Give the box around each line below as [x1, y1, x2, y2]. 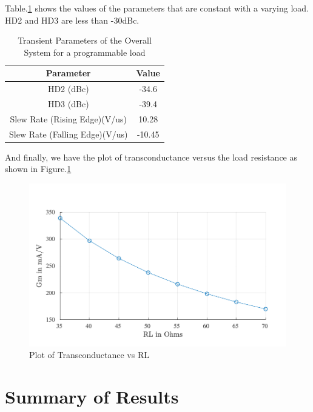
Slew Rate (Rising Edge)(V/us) [10, 112, 127, 125]
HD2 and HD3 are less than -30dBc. [5, 13, 140, 26]
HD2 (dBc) [47, 82, 89, 95]
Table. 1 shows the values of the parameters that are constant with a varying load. [5, 2, 309, 14]
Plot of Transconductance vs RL [29, 348, 149, 361]
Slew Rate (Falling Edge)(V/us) [9, 127, 128, 140]
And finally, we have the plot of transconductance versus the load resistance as [5, 150, 298, 163]
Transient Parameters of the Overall [18, 34, 152, 47]
